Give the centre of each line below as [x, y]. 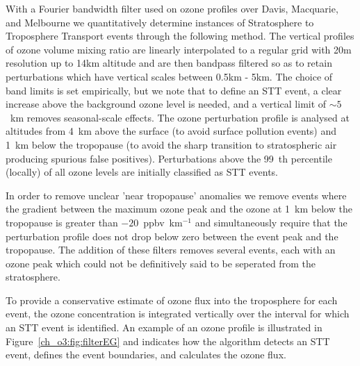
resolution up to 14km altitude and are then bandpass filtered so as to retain [169, 63]
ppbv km [163, 222]
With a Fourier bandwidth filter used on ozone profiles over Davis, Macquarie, [172, 8]
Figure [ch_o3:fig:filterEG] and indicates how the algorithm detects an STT [168, 341]
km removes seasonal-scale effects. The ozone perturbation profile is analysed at [180, 117]
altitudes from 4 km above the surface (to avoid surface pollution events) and [171, 131]
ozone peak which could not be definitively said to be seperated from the [161, 263]
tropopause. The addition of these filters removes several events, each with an [171, 250]
